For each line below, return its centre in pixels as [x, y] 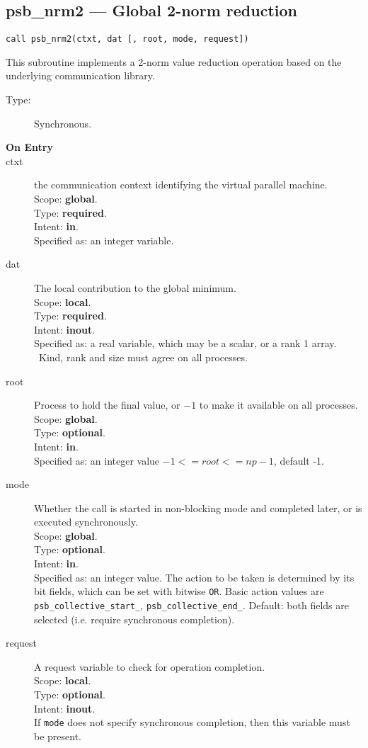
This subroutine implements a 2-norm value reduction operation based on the [174, 61]
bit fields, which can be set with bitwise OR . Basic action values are [179, 591]
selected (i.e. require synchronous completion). [134, 619]
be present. [58, 736]
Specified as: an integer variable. [104, 240]
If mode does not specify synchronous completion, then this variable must [192, 722]
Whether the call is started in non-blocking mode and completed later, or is [198, 508]
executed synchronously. [86, 522]
